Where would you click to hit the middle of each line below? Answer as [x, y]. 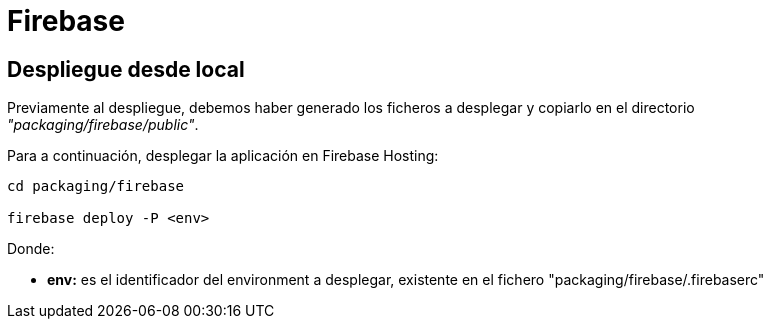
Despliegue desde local [126, 69]
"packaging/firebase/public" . [103, 125]
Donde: [31, 249]
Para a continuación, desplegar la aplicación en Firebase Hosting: [223, 156]
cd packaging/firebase [96, 186]
